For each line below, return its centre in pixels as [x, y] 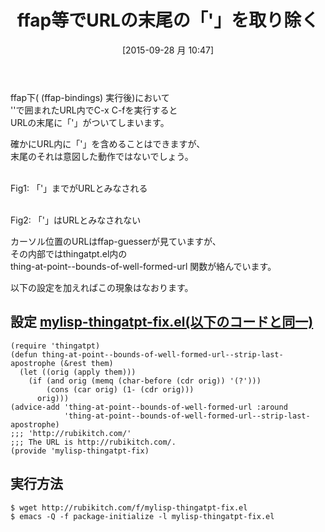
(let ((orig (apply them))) [78, 372]
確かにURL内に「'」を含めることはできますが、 [108, 143]
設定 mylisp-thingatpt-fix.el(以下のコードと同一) [162, 322]
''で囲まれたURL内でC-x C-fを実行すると [94, 110]
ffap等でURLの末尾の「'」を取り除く [168, 20]
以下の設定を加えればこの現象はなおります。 [102, 287]
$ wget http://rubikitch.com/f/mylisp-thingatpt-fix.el [129, 507]
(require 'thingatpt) [55, 346]
